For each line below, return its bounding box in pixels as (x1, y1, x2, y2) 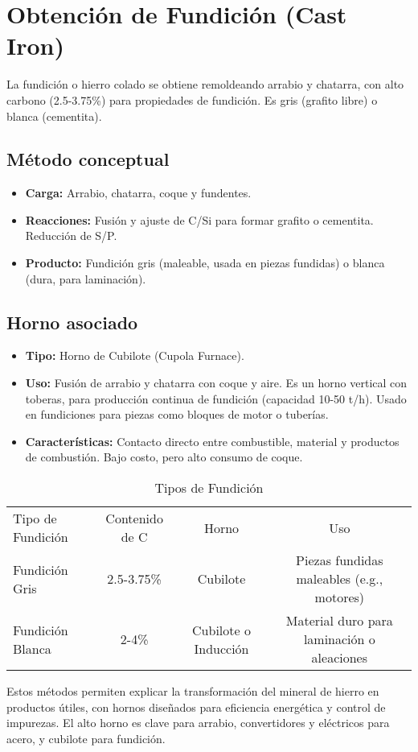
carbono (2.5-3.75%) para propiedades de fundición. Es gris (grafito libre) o (6, 91, 378, 108)
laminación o (303, 630, 375, 649)
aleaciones (311, 648, 368, 667)
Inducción (194, 638, 249, 658)
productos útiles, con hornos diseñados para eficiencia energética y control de (6, 698, 386, 715)
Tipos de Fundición (154, 478, 264, 498)
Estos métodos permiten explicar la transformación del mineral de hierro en (6, 683, 379, 700)
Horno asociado (6, 309, 138, 334)
